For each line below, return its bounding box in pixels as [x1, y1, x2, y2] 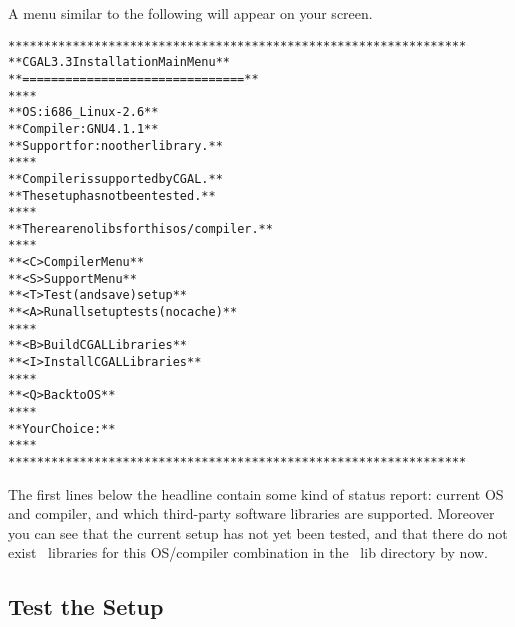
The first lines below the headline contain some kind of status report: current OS [8, 483, 504, 504]
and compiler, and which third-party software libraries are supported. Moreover [8, 503, 495, 524]
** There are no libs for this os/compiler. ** [8, 221, 273, 236]
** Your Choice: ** [8, 421, 116, 436]
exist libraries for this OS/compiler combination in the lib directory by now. [8, 542, 489, 563]
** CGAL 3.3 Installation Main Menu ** [8, 55, 230, 70]
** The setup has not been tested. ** [8, 188, 216, 203]
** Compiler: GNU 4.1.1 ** [8, 121, 159, 136]
